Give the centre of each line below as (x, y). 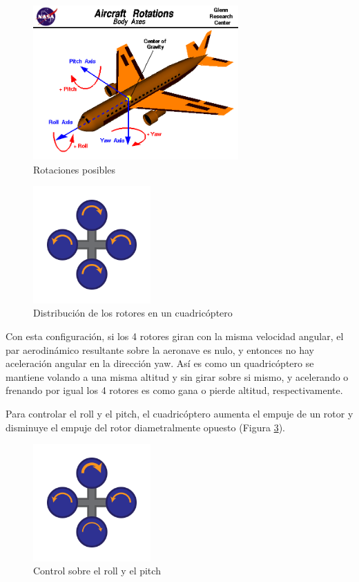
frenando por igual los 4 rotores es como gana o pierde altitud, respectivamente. (174, 390)
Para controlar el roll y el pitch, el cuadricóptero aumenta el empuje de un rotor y (179, 414)
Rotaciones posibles (75, 169)
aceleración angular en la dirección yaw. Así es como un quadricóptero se (160, 363)
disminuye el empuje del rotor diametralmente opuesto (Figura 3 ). (145, 427)
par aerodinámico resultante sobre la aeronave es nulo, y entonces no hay (160, 349)
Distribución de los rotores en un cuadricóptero (133, 313)
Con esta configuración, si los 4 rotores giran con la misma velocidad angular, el (175, 336)
